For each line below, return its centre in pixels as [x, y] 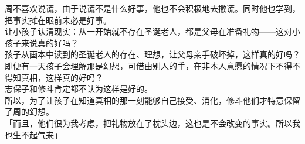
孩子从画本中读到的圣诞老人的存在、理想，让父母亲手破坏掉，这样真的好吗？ [152, 54]
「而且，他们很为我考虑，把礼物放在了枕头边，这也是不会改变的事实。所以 [148, 123]
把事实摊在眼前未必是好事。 [58, 20]
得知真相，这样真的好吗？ [54, 77]
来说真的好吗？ [50, 42]
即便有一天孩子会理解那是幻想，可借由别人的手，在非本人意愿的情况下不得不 [152, 65]
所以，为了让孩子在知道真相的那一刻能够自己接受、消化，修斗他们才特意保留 [152, 100]
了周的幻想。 [29, 112]
